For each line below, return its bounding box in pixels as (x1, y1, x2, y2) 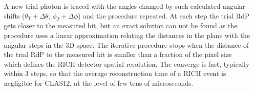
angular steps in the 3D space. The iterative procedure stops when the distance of (4, 39, 249, 50)
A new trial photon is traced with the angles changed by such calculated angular (4, 1, 245, 11)
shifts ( (4, 10, 25, 20)
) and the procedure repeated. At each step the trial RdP (78, 10, 250, 20)
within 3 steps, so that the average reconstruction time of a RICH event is (4, 68, 226, 78)
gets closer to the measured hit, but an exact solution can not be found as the (4, 20, 237, 31)
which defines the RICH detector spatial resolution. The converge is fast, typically (4, 58, 250, 69)
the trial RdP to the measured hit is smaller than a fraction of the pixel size (4, 49, 232, 59)
